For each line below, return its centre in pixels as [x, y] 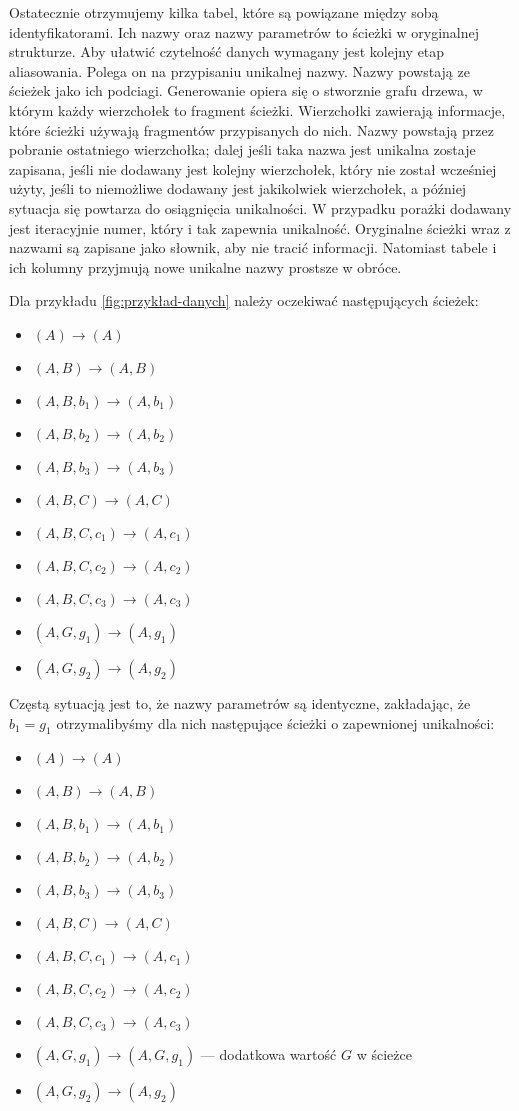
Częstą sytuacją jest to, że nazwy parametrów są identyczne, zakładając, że [240, 702]
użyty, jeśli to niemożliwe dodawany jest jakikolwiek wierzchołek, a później [238, 188]
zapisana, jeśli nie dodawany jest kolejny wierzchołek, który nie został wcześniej [253, 168]
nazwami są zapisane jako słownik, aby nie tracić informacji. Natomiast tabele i [253, 247]
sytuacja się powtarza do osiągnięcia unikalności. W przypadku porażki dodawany [260, 207]
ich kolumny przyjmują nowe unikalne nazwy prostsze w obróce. [205, 266]
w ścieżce [384, 1054]
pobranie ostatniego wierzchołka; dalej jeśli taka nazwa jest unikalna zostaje [242, 149]
